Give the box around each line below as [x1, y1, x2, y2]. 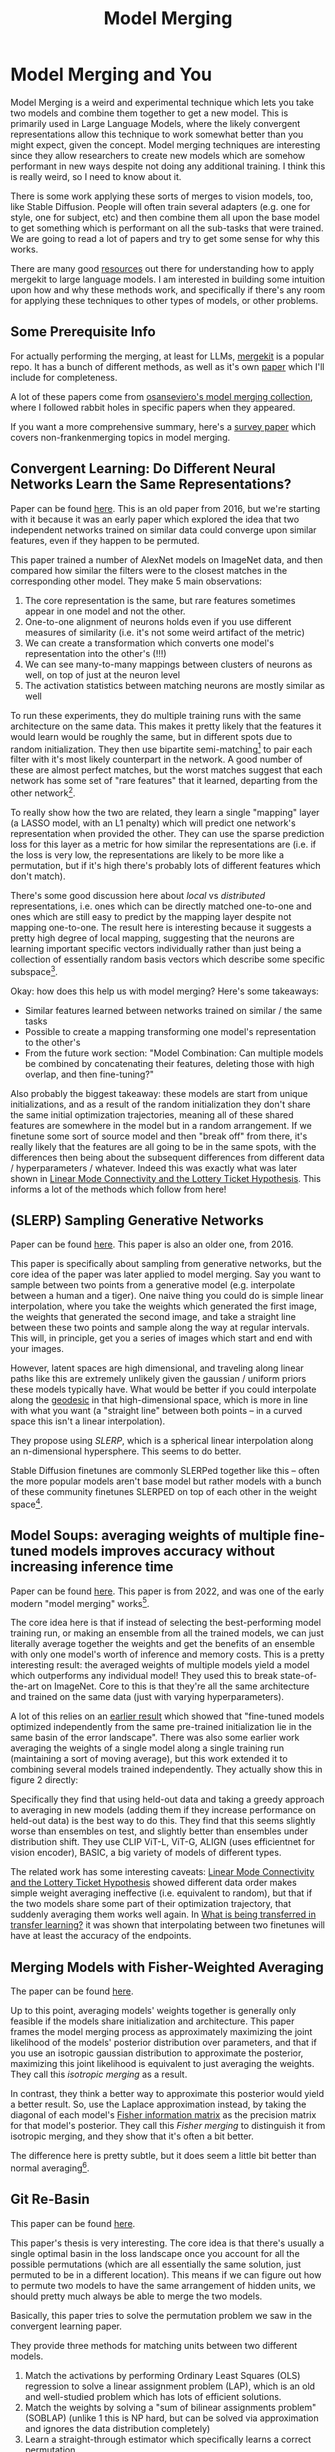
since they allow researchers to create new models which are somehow [10, 149, 306, 161]
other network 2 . [10, 785, 76, 799]
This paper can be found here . [10, 2217, 136, 2229]
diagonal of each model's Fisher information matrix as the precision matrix [10, 2109, 317, 2121]
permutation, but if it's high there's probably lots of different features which [10, 859, 321, 871]
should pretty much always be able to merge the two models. [10, 2290, 263, 2302]
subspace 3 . [10, 963, 58, 977]
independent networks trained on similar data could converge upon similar [10, 523, 317, 536]
